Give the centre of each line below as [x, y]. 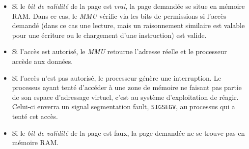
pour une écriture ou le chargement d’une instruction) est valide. [109, 35]
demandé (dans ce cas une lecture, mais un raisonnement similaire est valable [128, 25]
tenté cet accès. [35, 116]
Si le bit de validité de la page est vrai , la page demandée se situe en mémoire [128, 6]
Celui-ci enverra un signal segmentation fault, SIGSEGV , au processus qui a [124, 106]
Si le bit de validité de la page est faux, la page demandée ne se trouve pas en [128, 133]
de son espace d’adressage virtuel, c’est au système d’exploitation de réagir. [125, 97]
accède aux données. [42, 61]
